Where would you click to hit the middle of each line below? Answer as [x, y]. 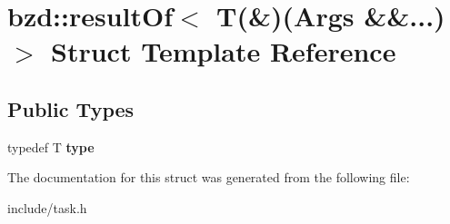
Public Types [71, 108]
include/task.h [47, 207]
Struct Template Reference [224, 51]
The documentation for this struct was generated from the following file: [209, 177]
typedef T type [51, 146]
